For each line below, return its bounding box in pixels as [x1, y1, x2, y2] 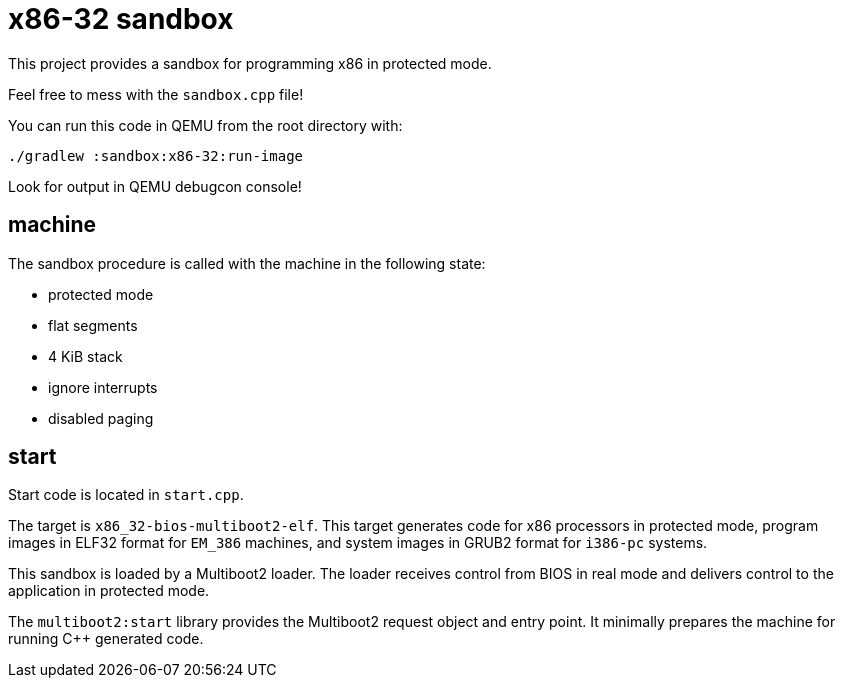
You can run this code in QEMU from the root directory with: [8, 116, 403, 134]
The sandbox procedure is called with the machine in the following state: [8, 254, 486, 272]
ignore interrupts [48, 378, 158, 396]
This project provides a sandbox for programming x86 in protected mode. [8, 54, 492, 72]
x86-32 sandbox [8, 2, 234, 36]
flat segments [48, 316, 138, 334]
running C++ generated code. [8, 630, 204, 648]
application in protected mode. [8, 582, 210, 600]
